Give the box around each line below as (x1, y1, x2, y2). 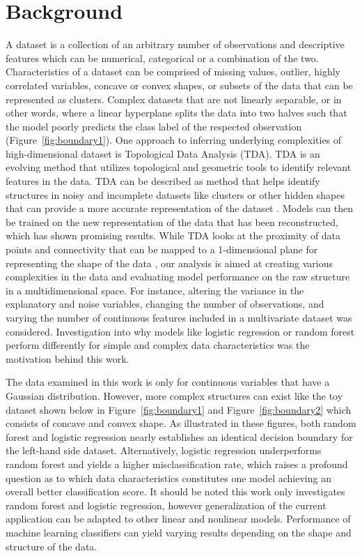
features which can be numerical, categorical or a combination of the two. (6, 50, 319, 65)
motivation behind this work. (6, 351, 129, 366)
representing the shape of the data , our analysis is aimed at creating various (6, 255, 333, 270)
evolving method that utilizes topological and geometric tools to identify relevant (6, 160, 352, 174)
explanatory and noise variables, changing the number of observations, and (6, 296, 324, 311)
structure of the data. (6, 539, 97, 553)
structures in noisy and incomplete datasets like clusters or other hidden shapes (6, 187, 345, 202)
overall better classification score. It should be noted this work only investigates (6, 484, 345, 499)
